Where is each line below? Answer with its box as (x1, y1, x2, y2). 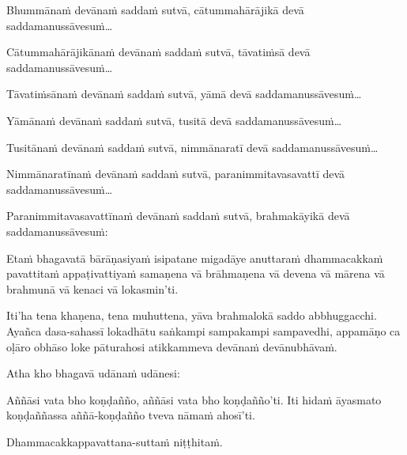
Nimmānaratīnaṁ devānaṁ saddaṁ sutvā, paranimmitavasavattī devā (6, 165, 345, 182)
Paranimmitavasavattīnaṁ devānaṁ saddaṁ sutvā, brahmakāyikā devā (6, 207, 350, 224)
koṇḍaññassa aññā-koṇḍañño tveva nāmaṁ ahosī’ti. (6, 407, 255, 423)
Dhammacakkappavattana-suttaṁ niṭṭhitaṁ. (6, 433, 223, 449)
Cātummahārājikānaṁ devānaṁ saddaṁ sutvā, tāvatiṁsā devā (6, 44, 311, 60)
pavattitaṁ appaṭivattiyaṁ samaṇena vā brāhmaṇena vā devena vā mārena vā (6, 265, 385, 282)
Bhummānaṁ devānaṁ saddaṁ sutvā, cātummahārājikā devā (6, 2, 304, 17)
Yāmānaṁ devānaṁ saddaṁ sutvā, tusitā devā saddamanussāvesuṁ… (6, 112, 342, 128)
